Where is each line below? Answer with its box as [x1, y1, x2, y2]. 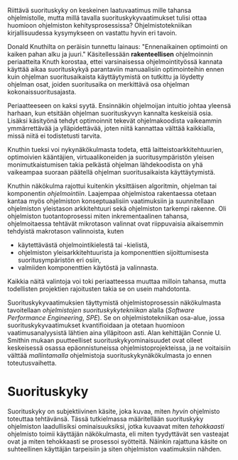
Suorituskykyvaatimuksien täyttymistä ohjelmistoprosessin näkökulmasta [7, 298, 222, 307]
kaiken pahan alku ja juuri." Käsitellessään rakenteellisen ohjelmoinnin [7, 50, 213, 58]
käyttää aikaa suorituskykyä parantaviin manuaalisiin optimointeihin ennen [7, 65, 225, 73]
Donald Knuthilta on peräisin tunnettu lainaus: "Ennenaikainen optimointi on [7, 43, 228, 50]
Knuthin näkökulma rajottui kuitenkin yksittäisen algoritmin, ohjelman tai [7, 182, 217, 190]
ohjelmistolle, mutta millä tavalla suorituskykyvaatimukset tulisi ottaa [7, 13, 207, 22]
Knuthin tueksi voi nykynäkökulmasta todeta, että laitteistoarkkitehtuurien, [7, 146, 224, 153]
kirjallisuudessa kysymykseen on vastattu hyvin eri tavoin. [7, 28, 178, 37]
